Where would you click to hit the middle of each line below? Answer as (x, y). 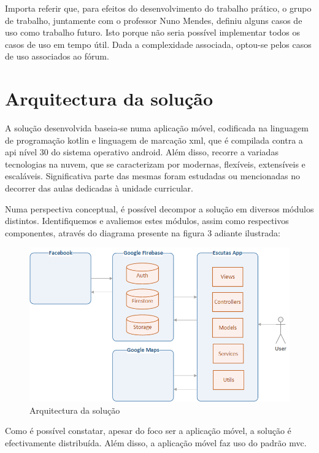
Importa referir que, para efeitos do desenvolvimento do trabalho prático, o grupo (158, 8)
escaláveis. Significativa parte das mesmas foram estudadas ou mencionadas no (152, 176)
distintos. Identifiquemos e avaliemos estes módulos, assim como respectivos (147, 221)
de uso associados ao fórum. (57, 56)
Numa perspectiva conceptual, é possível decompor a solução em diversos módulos (159, 208)
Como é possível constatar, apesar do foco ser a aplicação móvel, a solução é (148, 431)
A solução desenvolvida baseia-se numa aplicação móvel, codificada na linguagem (157, 128)
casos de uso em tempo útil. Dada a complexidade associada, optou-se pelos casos (158, 44)
